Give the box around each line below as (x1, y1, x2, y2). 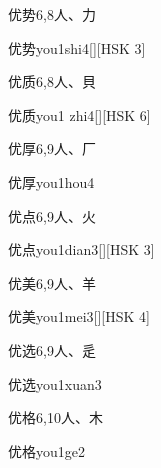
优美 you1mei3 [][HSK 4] (8, 306, 150, 327)
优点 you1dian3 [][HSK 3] (8, 239, 155, 260)
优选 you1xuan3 (8, 373, 102, 394)
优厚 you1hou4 (8, 171, 95, 192)
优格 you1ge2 (8, 440, 85, 461)
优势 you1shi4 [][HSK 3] (8, 37, 146, 58)
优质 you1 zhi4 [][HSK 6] (8, 104, 151, 125)
